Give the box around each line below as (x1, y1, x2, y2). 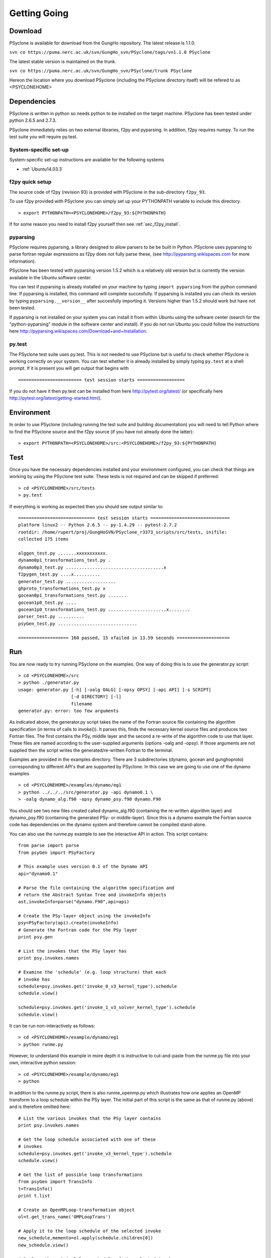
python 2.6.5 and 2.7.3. (9, 117, 57, 123)
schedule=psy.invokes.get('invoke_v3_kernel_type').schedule (18, 1150, 172, 1156)
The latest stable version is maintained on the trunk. (9, 58, 116, 64)
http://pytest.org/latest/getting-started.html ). (9, 395, 102, 401)
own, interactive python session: (9, 1060, 77, 1066)
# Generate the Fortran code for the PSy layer (18, 927, 138, 933)
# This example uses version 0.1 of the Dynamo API (18, 863, 148, 870)
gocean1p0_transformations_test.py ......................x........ (18, 607, 190, 612)
